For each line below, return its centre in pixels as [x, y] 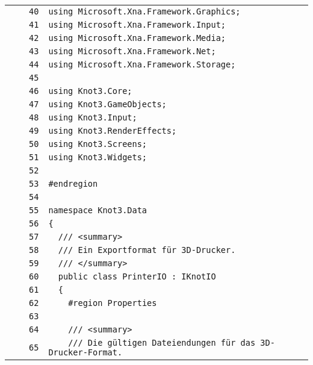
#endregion [73, 184]
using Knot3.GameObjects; [107, 104]
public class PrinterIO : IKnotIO [137, 276]
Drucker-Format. [85, 352]
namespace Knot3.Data [98, 210]
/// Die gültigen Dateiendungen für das [162, 343]
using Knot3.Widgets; [98, 157]
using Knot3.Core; [90, 91]
